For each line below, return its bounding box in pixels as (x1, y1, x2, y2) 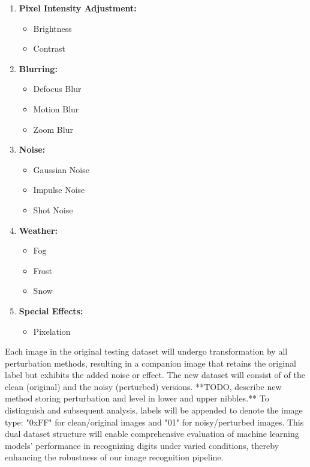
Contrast (33, 42, 65, 55)
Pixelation (33, 325, 71, 337)
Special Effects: (19, 304, 83, 317)
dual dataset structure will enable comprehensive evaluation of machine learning (5, 427, 299, 440)
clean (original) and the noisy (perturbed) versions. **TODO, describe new (5, 380, 282, 392)
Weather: (19, 224, 58, 236)
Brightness (33, 22, 72, 34)
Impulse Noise (33, 183, 85, 196)
